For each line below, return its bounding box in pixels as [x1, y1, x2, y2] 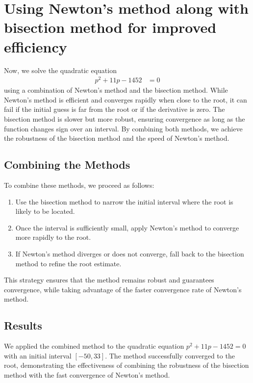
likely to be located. [15, 206, 75, 216]
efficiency [4, 36, 67, 56]
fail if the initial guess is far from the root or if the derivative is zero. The [4, 104, 225, 114]
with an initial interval [4, 350, 72, 360]
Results [4, 318, 42, 333]
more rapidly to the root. [15, 232, 91, 242]
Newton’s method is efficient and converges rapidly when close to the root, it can [4, 94, 247, 104]
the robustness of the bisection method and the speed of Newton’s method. [4, 133, 229, 143]
